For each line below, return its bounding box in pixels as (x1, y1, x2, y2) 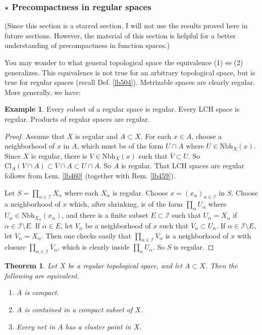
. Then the (205, 260, 238, 271)
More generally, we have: (5, 86, 81, 97)
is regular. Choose (113, 187, 168, 198)
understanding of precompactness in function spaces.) (5, 40, 170, 51)
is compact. (24, 287, 59, 298)
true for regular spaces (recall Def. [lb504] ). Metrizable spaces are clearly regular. (5, 77, 255, 87)
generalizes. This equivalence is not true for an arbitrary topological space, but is (5, 67, 255, 77)
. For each (140, 130, 172, 141)
